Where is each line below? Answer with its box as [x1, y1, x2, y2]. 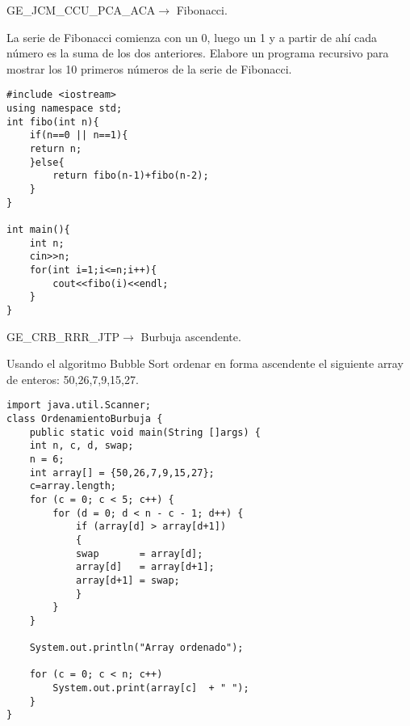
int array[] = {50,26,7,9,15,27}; [29, 466, 215, 479]
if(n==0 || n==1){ [29, 129, 128, 141]
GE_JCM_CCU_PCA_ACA [6, 2, 156, 18]
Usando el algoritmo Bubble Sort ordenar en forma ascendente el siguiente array [6, 355, 404, 372]
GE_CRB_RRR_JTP [6, 327, 120, 344]
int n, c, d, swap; [29, 440, 134, 452]
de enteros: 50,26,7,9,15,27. [6, 370, 139, 387]
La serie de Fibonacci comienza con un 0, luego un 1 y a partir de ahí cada [6, 28, 378, 45]
